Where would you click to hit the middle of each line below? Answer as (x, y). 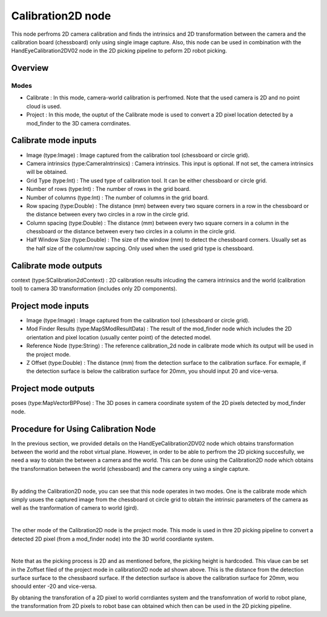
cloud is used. (44, 106)
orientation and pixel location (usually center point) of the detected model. (119, 337)
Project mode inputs (50, 306)
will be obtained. (47, 172)
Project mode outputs (53, 389)
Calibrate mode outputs (57, 266)
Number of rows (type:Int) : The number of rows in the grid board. (108, 189)
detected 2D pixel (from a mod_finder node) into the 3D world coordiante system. (113, 539)
